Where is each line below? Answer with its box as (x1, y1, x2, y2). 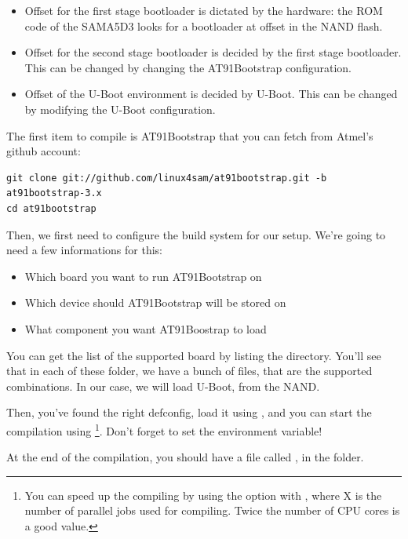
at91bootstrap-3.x (6, 188, 102, 199)
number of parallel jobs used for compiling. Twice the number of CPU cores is (24, 502, 400, 519)
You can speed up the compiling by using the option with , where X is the (24, 486, 382, 503)
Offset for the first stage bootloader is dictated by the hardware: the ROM (24, 2, 383, 18)
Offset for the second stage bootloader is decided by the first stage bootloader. (24, 44, 402, 60)
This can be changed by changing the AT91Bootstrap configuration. (24, 59, 352, 75)
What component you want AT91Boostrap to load (24, 320, 267, 337)
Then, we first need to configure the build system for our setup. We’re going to (6, 226, 386, 242)
